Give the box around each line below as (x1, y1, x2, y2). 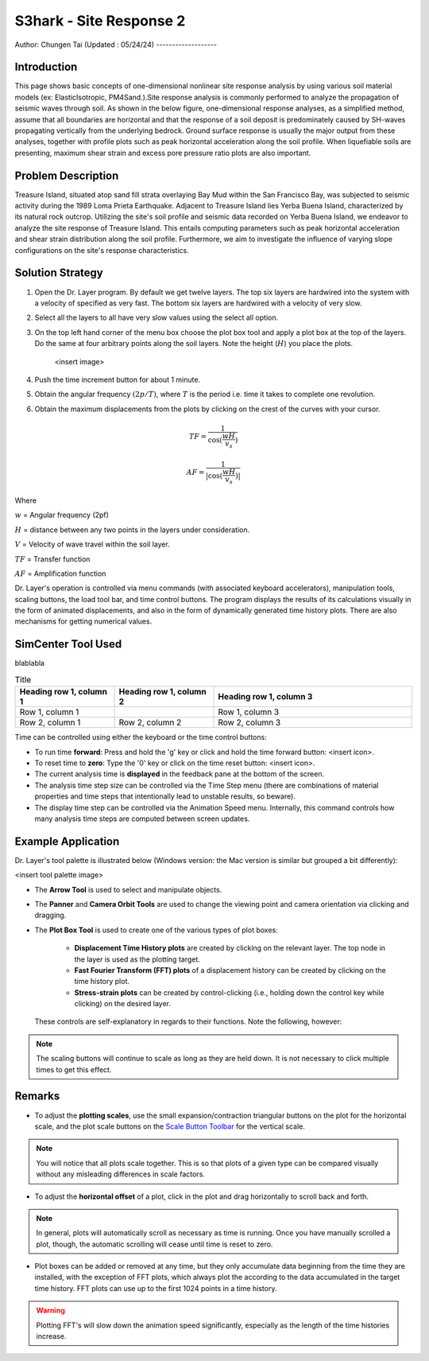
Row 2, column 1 (19, 717, 81, 728)
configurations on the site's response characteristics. (14, 245, 190, 255)
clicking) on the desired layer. (74, 999, 171, 1009)
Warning (36, 1305, 65, 1316)
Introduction (14, 60, 78, 74)
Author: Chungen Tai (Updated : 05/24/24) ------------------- (14, 40, 218, 49)
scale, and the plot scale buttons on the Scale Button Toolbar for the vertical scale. (34, 1122, 305, 1131)
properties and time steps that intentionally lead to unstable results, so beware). (34, 791, 296, 801)
